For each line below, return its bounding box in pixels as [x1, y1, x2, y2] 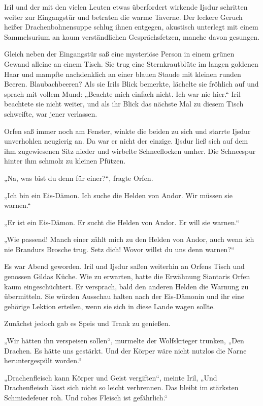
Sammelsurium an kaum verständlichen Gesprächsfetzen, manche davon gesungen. [4, 31, 260, 42]
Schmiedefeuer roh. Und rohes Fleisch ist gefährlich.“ [4, 392, 168, 402]
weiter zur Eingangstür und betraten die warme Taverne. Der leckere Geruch [4, 11, 243, 22]
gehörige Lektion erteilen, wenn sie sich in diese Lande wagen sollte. [4, 301, 215, 311]
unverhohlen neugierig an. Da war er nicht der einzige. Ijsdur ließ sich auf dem [4, 136, 248, 146]
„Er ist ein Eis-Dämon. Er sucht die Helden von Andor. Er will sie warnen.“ [4, 216, 240, 227]
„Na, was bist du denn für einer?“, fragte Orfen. [4, 172, 153, 183]
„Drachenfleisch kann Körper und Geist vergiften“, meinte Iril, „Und [4, 372, 217, 383]
